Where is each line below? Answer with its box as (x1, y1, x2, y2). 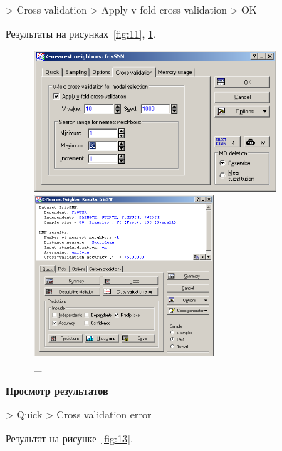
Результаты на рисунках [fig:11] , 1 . (6, 26, 156, 41)
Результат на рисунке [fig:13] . (6, 430, 133, 445)
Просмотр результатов (6, 383, 108, 398)
